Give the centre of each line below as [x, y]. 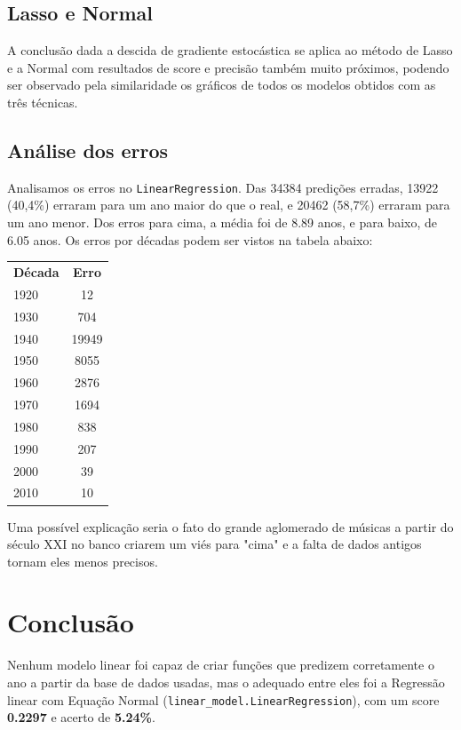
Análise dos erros [88, 150]
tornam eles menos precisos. [83, 561]
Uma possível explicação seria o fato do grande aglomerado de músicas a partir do [230, 526]
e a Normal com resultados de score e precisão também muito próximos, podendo [228, 67]
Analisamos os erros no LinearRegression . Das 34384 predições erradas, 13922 [223, 187]
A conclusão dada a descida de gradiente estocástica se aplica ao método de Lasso [230, 50]
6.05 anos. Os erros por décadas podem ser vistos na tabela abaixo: [190, 239]
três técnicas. [43, 102]
